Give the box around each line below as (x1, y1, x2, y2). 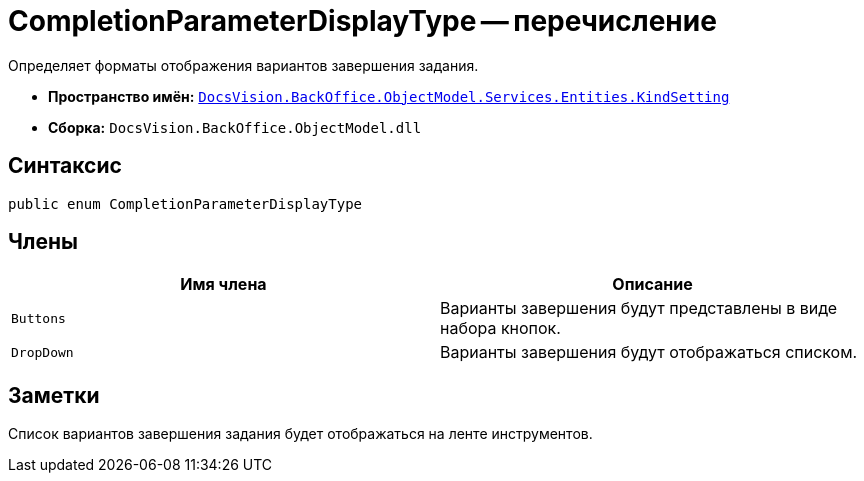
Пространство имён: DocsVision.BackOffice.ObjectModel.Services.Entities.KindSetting (48, 87, 730, 105)
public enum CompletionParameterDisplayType (8, 195, 363, 212)
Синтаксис (8, 153, 122, 179)
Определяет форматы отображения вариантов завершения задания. (8, 56, 479, 74)
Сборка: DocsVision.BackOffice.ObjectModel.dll (48, 118, 422, 136)
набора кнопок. (440, 318, 561, 339)
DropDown (11, 344, 74, 360)
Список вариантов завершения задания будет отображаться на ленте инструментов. (8, 425, 593, 443)
